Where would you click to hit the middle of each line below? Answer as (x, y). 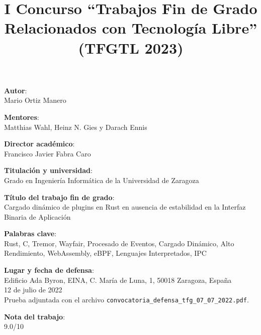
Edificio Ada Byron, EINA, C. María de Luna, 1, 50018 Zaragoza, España (118, 280)
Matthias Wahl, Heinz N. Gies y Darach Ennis (76, 127)
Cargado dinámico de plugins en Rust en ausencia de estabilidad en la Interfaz (125, 207)
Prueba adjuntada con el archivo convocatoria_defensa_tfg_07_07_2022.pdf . (126, 299)
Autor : (16, 90)
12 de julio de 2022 (33, 290)
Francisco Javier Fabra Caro (48, 153)
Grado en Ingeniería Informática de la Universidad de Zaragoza (102, 180)
